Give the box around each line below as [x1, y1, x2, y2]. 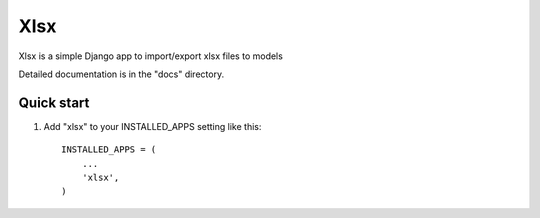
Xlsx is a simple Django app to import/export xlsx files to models [18, 50, 284, 62]
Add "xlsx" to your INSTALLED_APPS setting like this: [43, 120, 262, 132]
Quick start [18, 94, 90, 111]
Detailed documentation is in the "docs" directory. [18, 68, 225, 80]
